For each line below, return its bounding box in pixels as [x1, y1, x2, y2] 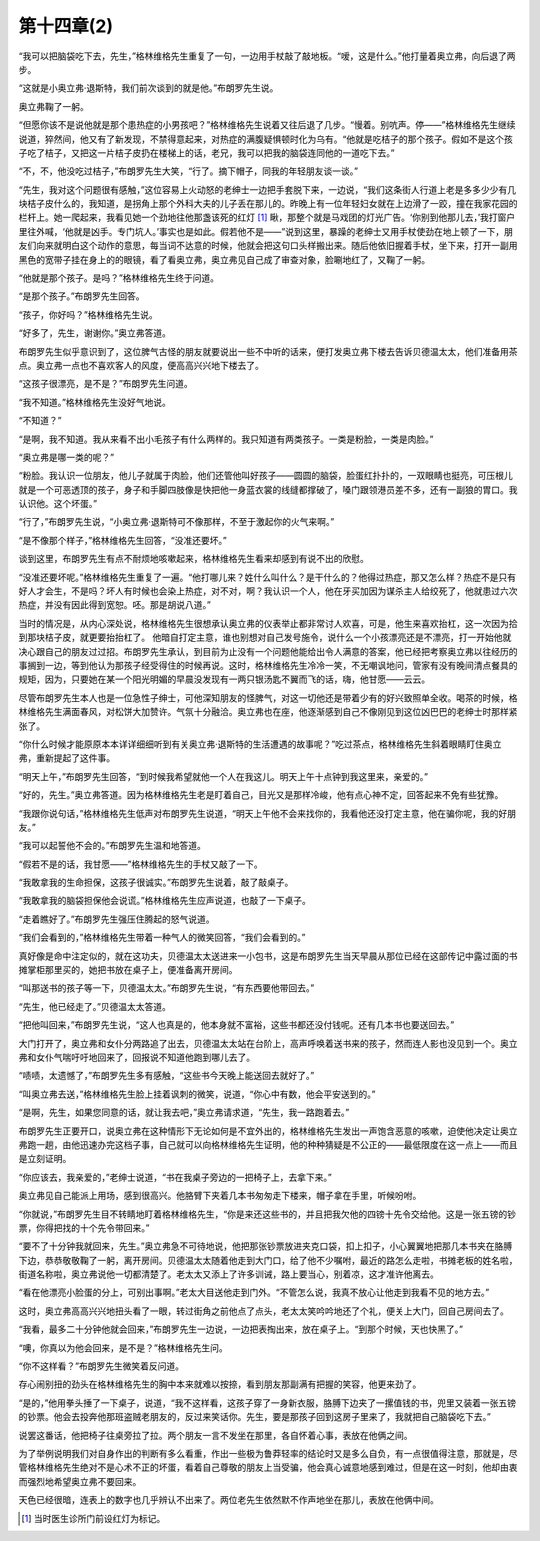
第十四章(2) [18, 15, 114, 37]
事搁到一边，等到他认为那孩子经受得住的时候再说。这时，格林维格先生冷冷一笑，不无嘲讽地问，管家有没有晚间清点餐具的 [18, 660, 518, 671]
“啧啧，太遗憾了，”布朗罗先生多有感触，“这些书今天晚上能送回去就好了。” [18, 1070, 315, 1082]
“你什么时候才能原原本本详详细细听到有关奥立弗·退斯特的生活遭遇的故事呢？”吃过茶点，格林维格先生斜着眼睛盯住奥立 [18, 738, 502, 750]
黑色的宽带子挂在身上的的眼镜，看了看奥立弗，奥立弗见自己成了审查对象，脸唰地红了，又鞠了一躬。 [18, 253, 430, 265]
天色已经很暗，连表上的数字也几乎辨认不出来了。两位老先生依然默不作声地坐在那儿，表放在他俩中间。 [18, 1494, 439, 1506]
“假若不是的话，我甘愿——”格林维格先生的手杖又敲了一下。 [18, 858, 264, 870]
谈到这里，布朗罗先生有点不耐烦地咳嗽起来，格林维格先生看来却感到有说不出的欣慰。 [18, 553, 369, 565]
